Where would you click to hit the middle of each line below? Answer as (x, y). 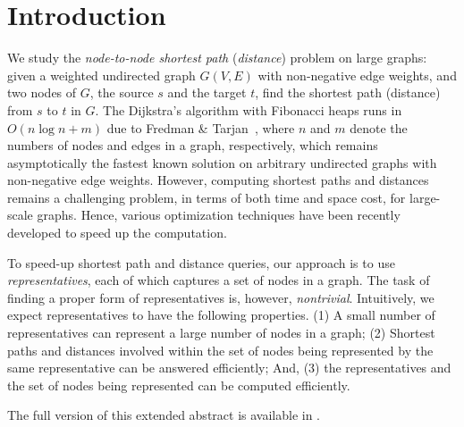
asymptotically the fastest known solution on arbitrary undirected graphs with (222, 162)
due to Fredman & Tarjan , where (201, 127)
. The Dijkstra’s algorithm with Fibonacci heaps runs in (249, 109)
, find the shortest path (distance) (348, 92)
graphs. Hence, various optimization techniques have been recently (219, 215)
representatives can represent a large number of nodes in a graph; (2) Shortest (221, 333)
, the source (122, 92)
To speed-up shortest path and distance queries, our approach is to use (201, 262)
